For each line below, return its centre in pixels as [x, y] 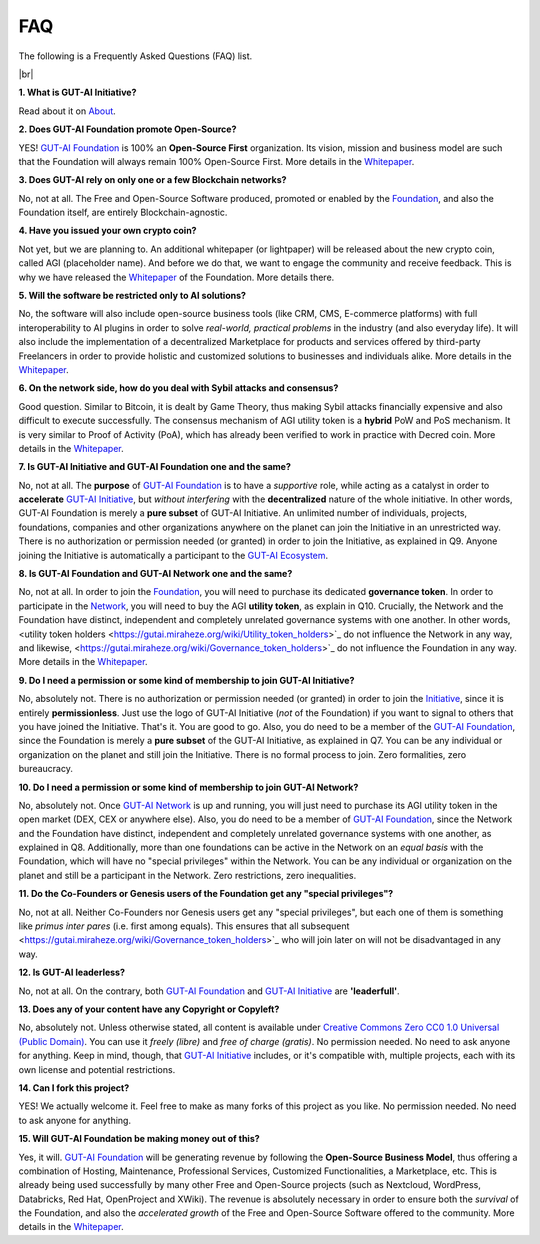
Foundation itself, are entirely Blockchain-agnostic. [123, 212]
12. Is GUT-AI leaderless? [71, 972]
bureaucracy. [46, 769]
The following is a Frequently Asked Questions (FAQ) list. [135, 56]
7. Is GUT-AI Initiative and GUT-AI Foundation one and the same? [155, 467]
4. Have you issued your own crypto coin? [107, 231]
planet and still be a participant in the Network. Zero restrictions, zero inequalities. [187, 875]
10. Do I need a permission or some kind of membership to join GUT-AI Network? [188, 787]
